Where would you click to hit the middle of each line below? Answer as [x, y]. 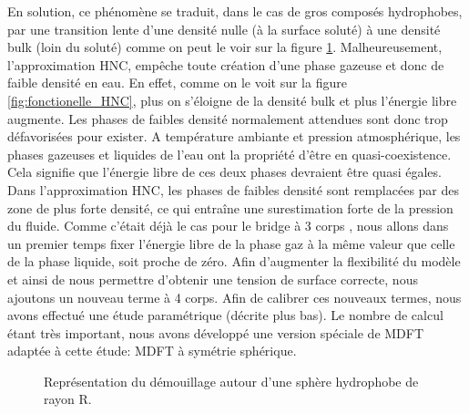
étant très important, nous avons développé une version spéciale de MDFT [216, 332]
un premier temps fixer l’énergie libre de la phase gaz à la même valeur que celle [231, 243]
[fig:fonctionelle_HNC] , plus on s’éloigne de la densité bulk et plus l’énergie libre [232, 100]
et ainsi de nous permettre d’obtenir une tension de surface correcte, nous [213, 279]
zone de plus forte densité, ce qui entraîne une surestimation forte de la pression [230, 207]
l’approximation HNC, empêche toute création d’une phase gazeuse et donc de [226, 64]
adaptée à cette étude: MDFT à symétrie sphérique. [152, 351]
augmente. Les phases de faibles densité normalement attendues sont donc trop [228, 118]
